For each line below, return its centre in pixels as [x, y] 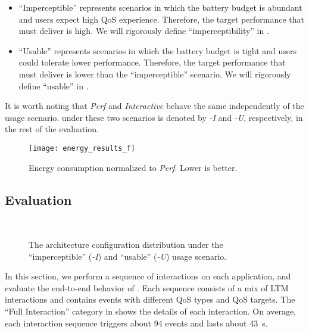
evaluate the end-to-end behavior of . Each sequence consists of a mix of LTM [147, 287]
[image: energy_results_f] [82, 148]
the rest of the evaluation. [52, 129]
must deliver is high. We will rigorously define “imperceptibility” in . [144, 31]
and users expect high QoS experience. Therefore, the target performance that [161, 19]
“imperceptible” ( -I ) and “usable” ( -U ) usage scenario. [128, 256]
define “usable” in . [54, 85]
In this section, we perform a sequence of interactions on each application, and [148, 276]
